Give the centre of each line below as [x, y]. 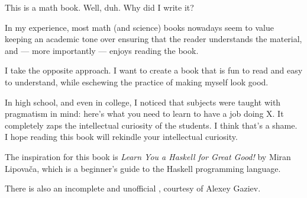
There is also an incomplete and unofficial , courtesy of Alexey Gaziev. [133, 188]
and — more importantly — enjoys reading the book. [102, 50]
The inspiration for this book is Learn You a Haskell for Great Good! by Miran [148, 156]
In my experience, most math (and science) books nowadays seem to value [139, 27]
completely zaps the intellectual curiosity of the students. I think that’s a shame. [151, 125]
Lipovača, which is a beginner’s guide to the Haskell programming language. [143, 168]
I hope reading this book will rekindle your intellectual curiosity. [121, 137]
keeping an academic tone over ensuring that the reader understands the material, [153, 39]
